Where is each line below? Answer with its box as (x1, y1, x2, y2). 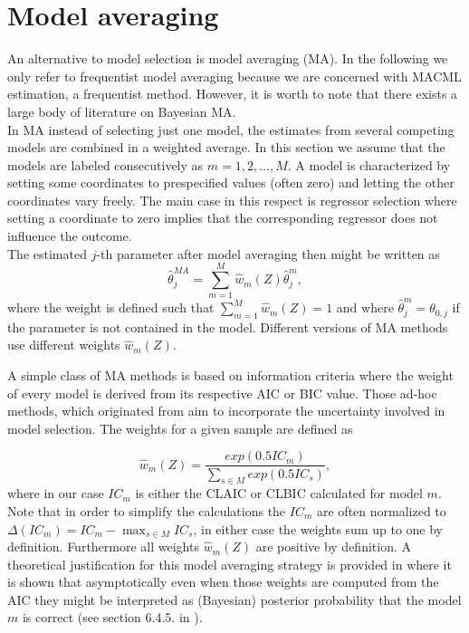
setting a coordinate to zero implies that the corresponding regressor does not (7, 208, 438, 227)
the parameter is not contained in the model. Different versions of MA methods (7, 317, 448, 336)
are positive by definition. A (255, 537, 412, 556)
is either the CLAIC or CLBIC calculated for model (135, 484, 423, 503)
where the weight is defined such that (7, 298, 215, 317)
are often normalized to (316, 501, 446, 520)
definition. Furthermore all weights (7, 537, 199, 556)
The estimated (7, 244, 87, 263)
